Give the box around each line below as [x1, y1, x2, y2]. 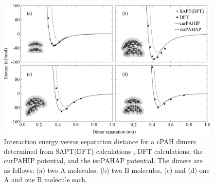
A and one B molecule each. [4, 174, 87, 185]
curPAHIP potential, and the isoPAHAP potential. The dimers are [4, 155, 203, 166]
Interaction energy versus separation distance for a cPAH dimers [4, 136, 196, 146]
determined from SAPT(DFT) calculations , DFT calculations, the [4, 146, 203, 156]
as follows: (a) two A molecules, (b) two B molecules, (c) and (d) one [4, 165, 210, 175]
